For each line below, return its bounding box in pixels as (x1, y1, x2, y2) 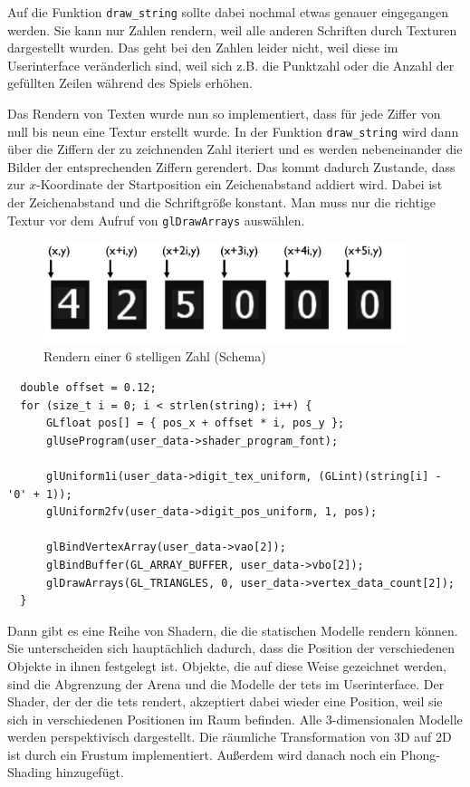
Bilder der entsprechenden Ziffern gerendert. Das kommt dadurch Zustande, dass (7, 157, 456, 176)
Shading (7, 763, 53, 782)
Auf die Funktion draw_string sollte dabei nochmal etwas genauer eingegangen (7, 3, 449, 21)
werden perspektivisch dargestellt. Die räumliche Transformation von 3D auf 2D (7, 727, 452, 746)
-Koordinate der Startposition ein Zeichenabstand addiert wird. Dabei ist (36, 175, 443, 194)
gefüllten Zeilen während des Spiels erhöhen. (7, 73, 253, 92)
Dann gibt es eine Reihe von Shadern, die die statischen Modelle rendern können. (7, 620, 458, 639)
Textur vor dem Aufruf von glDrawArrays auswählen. (7, 210, 305, 229)
